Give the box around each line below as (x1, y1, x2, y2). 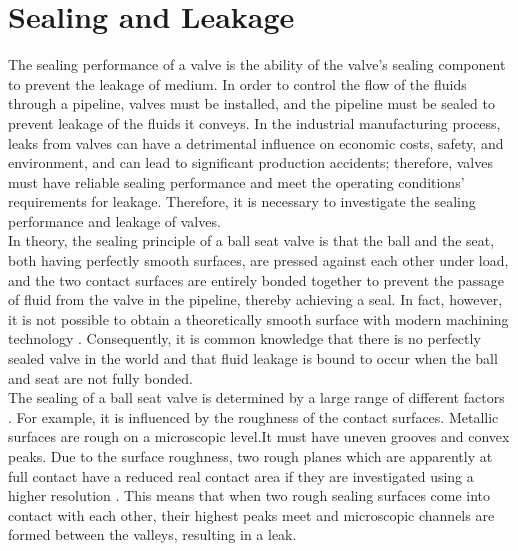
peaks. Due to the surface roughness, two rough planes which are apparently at (8, 446, 493, 466)
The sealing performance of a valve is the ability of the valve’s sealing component (8, 54, 506, 75)
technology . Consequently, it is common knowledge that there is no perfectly (8, 328, 481, 349)
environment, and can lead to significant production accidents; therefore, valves (8, 152, 493, 173)
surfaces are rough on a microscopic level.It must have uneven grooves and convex (8, 426, 510, 447)
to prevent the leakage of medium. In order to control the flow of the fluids (8, 73, 467, 94)
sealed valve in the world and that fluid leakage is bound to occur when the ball (8, 348, 498, 369)
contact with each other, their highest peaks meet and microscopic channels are (8, 504, 495, 525)
